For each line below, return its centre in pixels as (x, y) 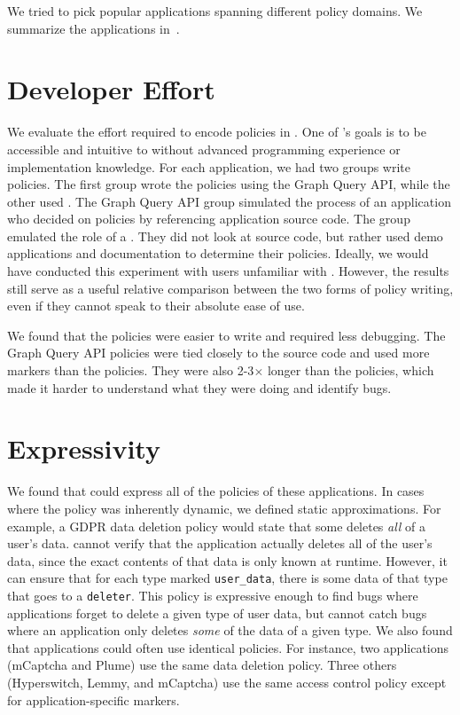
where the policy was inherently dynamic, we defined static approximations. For (224, 508)
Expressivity (84, 448)
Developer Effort (111, 89)
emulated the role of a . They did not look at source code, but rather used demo (225, 236)
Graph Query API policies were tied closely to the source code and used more (218, 353)
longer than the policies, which (351, 370)
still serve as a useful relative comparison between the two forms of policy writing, (230, 288)
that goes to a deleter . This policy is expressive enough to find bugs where (213, 595)
